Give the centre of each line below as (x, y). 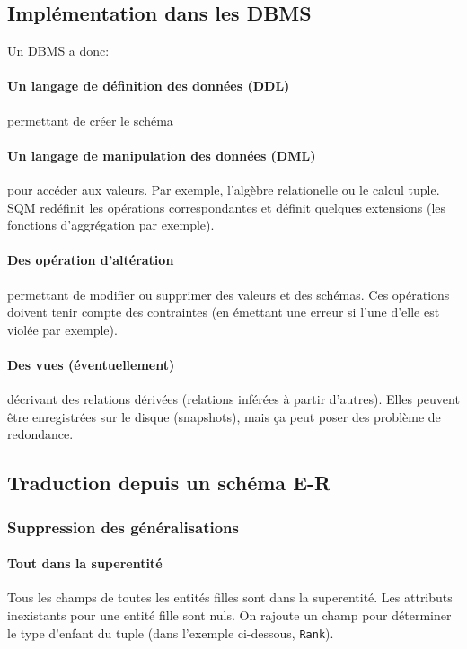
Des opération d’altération (91, 260)
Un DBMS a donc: (58, 51)
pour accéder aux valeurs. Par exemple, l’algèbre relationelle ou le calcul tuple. (224, 189)
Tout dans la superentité (85, 563)
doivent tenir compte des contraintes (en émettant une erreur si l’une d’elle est (224, 312)
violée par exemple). (62, 329)
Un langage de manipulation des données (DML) (162, 155)
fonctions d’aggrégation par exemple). (111, 225)
